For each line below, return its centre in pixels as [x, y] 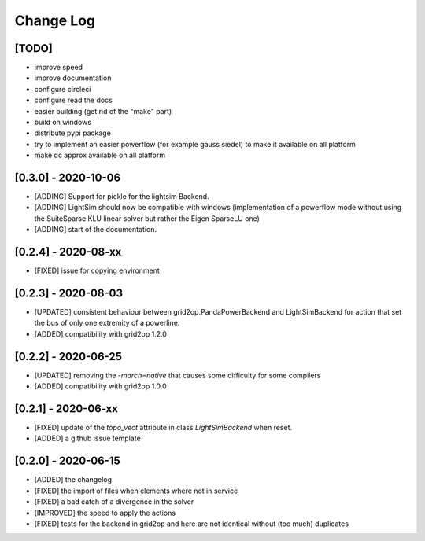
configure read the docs [74, 100]
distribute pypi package [73, 133]
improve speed [58, 68]
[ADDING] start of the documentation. [96, 230]
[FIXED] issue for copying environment [97, 270]
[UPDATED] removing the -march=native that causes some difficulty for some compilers [177, 375]
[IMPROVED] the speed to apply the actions [105, 513]
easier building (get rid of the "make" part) [103, 111]
